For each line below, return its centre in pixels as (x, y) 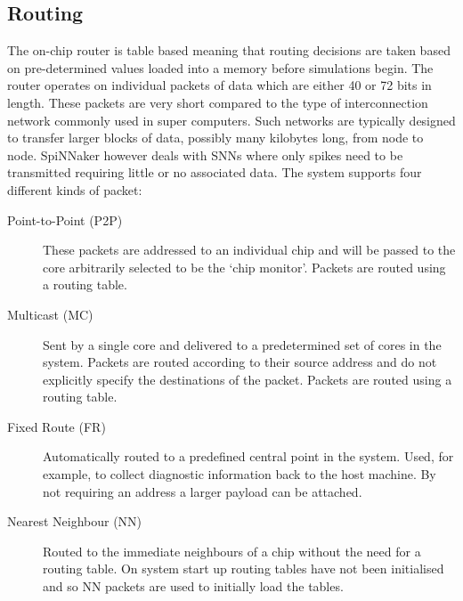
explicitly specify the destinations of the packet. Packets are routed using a (248, 379)
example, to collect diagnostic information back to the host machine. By (240, 474)
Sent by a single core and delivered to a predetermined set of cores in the (242, 344)
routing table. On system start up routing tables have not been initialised (244, 569)
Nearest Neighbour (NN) (75, 521)
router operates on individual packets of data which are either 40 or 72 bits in (219, 85)
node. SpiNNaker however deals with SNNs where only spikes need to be (205, 154)
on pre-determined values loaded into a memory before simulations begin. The (220, 67)
